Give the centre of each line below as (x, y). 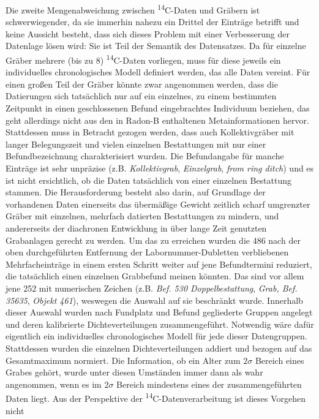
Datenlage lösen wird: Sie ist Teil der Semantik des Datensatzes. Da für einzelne (156, 46)
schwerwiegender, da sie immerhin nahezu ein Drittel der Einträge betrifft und (152, 22)
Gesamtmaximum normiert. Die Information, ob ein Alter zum (123, 360)
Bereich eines (280, 360)
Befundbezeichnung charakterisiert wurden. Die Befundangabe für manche (145, 156)
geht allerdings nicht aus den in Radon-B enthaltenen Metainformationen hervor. (157, 120)
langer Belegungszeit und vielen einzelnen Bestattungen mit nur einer (136, 144)
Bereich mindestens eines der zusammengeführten (209, 384)
